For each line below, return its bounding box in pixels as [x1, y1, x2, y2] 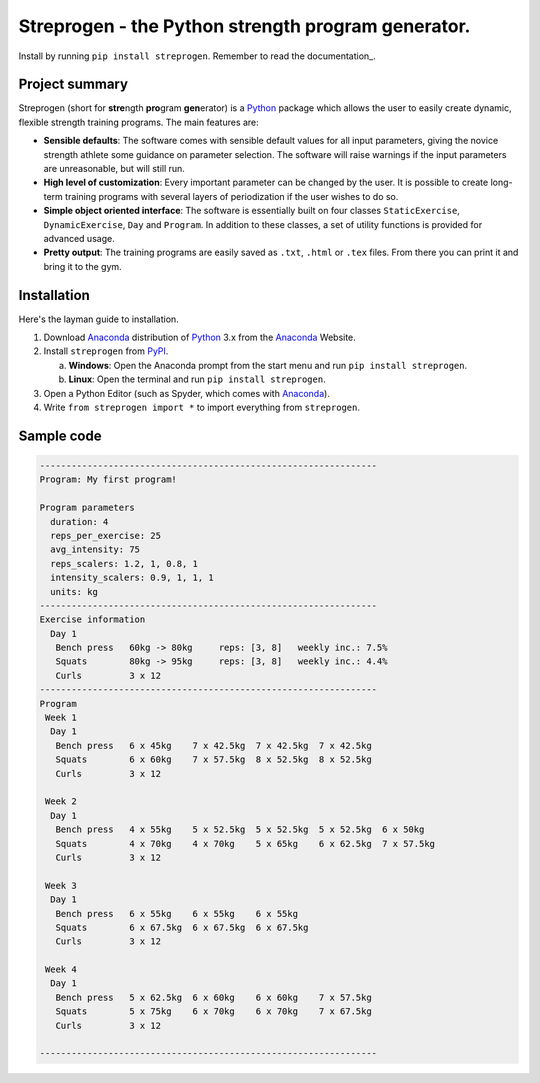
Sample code [18, 427, 102, 444]
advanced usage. [43, 232, 115, 244]
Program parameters [39, 502, 135, 514]
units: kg [50, 586, 99, 597]
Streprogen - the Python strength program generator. [18, 15, 471, 37]
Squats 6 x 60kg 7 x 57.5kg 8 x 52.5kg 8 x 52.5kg [55, 754, 372, 765]
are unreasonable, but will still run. [43, 163, 185, 175]
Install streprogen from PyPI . [43, 345, 169, 357]
